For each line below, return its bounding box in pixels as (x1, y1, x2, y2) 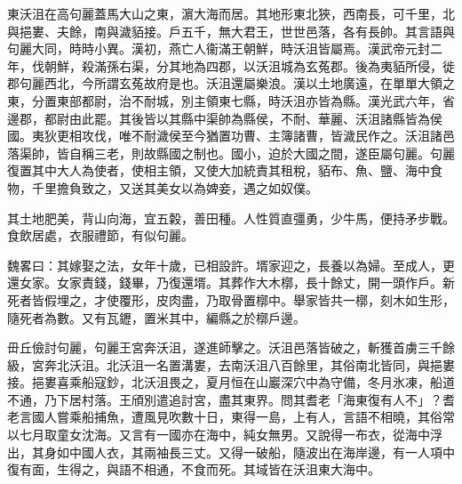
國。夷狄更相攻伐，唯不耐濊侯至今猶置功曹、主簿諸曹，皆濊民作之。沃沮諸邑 (7, 126, 455, 145)
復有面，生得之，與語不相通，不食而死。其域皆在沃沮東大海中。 (7, 460, 380, 479)
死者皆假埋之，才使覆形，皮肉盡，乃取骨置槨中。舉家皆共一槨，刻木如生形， (7, 290, 455, 309)
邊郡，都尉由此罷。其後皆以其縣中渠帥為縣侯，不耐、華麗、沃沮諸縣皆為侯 (7, 109, 442, 127)
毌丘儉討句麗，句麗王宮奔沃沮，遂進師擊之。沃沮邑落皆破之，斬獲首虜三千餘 (7, 338, 455, 357)
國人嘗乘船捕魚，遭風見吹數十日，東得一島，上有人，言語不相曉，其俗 (31, 407, 442, 426)
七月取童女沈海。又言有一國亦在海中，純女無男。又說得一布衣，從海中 (19, 425, 430, 444)
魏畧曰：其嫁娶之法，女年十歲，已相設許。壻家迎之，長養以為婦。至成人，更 (7, 255, 455, 274)
